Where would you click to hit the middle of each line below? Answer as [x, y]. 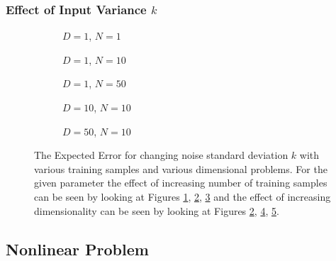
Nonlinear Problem [77, 249]
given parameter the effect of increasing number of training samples [181, 183]
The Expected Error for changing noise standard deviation [161, 155]
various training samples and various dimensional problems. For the [181, 168]
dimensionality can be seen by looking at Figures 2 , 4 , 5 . [157, 210]
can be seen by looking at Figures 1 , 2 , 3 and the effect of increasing [183, 196]
